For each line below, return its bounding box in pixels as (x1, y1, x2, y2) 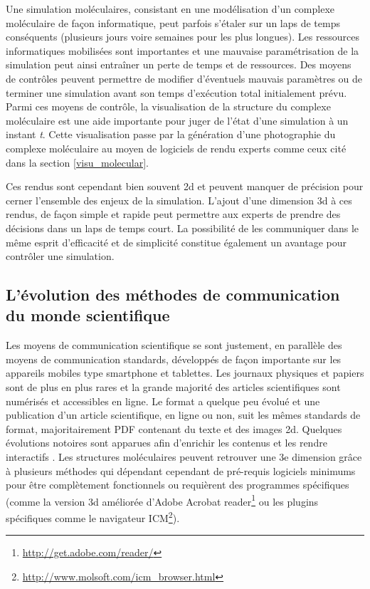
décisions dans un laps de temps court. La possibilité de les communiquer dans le (6, 220, 359, 235)
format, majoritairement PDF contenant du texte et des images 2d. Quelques (6, 421, 342, 436)
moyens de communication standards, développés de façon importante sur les (6, 351, 342, 366)
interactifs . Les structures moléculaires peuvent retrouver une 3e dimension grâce (6, 449, 362, 464)
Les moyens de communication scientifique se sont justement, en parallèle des (6, 338, 342, 353)
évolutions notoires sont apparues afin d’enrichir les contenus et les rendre (6, 435, 327, 450)
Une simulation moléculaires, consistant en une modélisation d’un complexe (6, 1, 335, 16)
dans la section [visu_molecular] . (6, 155, 149, 170)
